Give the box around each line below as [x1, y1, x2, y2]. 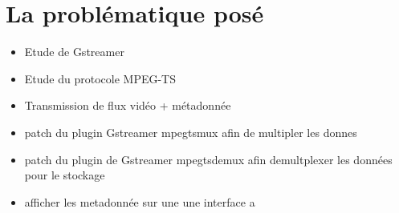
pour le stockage [24, 167, 105, 183]
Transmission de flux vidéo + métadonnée [24, 97, 231, 114]
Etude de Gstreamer [24, 43, 124, 60]
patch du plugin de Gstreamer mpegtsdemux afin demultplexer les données [24, 151, 393, 167]
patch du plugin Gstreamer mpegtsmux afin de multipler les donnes [24, 123, 357, 140]
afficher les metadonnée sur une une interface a [24, 193, 255, 210]
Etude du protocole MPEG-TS [24, 70, 176, 86]
